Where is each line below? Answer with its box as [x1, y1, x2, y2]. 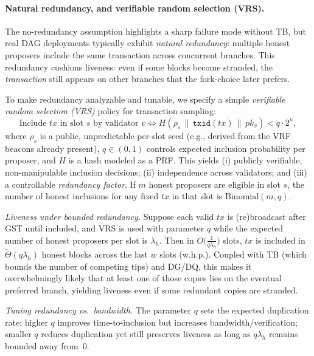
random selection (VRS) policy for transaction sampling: [5, 104, 216, 117]
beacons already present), [5, 142, 100, 154]
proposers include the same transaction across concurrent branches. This [5, 48, 275, 61]
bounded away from [5, 340, 78, 352]
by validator [92, 118, 139, 128]
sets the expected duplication [200, 304, 309, 317]
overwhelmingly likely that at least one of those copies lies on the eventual [5, 272, 282, 284]
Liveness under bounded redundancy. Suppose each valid [5, 210, 214, 222]
